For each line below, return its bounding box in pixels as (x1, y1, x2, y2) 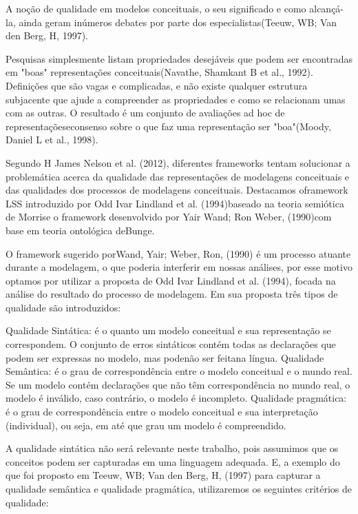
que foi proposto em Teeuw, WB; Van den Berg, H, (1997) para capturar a (6, 468, 321, 482)
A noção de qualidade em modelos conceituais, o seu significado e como (6, 1, 306, 15)
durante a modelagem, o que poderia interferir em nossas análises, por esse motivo (6, 260, 352, 274)
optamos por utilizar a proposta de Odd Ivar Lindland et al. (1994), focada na (6, 273, 336, 287)
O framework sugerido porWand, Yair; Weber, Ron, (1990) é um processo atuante (6, 246, 351, 260)
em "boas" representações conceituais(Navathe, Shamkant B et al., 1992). (6, 65, 313, 79)
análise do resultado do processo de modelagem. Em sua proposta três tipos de (6, 287, 338, 301)
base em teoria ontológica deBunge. (6, 223, 155, 237)
